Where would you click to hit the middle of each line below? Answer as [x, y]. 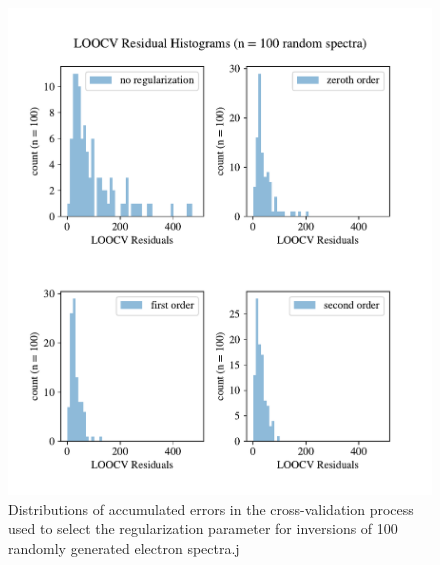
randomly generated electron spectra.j [124, 548]
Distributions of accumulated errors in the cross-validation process [211, 508]
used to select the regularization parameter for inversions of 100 [203, 528]
